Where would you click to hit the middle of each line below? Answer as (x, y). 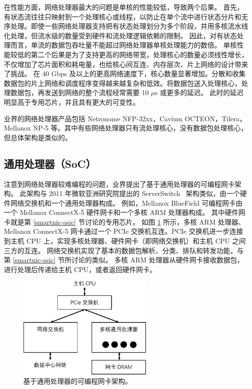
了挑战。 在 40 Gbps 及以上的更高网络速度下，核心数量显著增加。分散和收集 (125, 73)
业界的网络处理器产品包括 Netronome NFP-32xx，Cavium (93, 118)
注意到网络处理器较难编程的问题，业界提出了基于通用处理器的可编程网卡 (119, 184)
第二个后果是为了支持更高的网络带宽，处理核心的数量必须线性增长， (139, 54)
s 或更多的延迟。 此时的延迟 (199, 92)
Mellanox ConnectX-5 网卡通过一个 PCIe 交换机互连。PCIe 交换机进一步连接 (124, 231)
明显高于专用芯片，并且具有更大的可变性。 (72, 102)
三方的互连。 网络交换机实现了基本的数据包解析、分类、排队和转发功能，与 (124, 250)
